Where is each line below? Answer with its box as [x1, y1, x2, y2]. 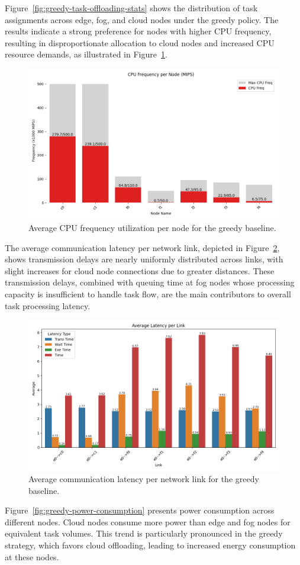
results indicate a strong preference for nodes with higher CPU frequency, [5, 25, 272, 37]
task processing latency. [5, 299, 91, 312]
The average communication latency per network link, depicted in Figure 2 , [5, 241, 280, 253]
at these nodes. [5, 550, 59, 563]
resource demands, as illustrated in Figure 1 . [5, 48, 167, 60]
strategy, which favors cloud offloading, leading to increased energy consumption [5, 539, 296, 551]
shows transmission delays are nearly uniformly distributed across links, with [5, 253, 283, 265]
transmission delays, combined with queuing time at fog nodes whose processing [5, 276, 295, 288]
